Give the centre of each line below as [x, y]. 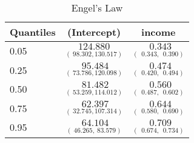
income [159, 32]
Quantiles [33, 32]
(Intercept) [94, 32]
